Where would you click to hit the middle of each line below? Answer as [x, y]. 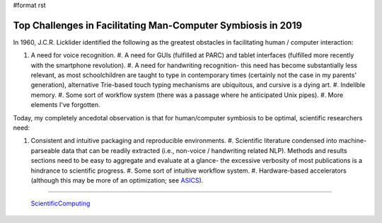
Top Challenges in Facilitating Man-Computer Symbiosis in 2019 [158, 25]
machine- [353, 141]
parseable [45, 150]
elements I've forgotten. [65, 105]
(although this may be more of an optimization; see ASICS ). [117, 180]
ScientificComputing [60, 204]
